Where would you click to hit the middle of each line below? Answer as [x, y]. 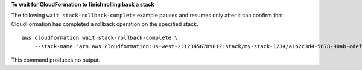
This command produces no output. [56, 60]
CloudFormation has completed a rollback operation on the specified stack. [105, 24]
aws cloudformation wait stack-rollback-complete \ [100, 38]
